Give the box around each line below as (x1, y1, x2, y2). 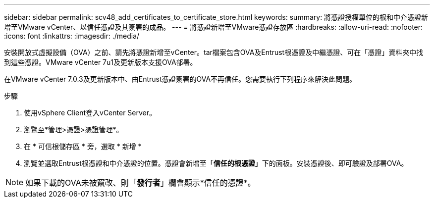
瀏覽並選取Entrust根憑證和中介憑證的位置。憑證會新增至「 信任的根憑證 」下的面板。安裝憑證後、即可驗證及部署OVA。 (24, 159, 408, 167)
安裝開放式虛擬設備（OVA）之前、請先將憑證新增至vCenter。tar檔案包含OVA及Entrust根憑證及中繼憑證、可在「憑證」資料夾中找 (4, 48, 424, 56)
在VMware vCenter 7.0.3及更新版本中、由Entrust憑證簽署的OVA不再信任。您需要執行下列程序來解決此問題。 (4, 75, 357, 83)
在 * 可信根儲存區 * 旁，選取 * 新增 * (24, 142, 142, 151)
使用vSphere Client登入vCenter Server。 (24, 108, 157, 117)
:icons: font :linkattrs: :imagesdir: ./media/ (4, 32, 140, 40)
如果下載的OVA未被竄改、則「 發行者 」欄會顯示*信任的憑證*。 (25, 178, 256, 188)
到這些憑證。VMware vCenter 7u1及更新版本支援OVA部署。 (4, 58, 197, 66)
